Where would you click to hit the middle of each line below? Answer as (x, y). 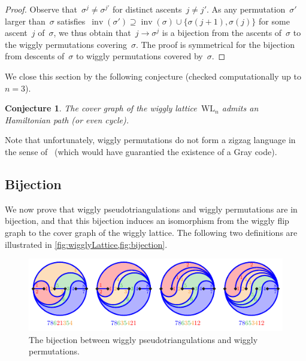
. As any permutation (246, 9)
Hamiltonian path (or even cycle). (67, 119)
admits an (240, 108)
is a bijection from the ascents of (222, 33)
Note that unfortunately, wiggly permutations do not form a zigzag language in (150, 140)
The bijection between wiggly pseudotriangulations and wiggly (143, 339)
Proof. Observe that (41, 9)
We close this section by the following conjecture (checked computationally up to (153, 76)
